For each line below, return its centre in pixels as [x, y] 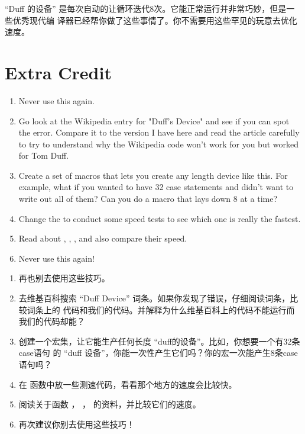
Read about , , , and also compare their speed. [103, 238]
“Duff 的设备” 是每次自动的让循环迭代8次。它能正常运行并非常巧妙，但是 [146, 8]
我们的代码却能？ [52, 321]
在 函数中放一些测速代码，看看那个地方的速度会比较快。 [128, 384]
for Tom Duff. [44, 155]
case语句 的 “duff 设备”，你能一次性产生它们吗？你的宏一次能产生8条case [158, 353]
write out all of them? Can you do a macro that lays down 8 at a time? [148, 199]
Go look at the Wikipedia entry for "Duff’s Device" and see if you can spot [154, 120]
